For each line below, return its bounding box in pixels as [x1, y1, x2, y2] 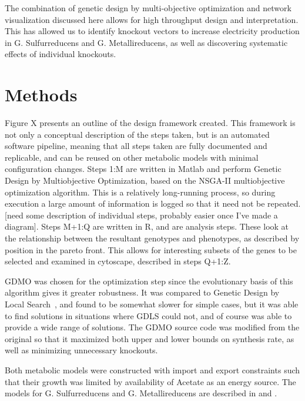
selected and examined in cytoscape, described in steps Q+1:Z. [5, 255, 231, 267]
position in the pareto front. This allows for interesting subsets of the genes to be [5, 243, 297, 256]
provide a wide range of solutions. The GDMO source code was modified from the [5, 321, 300, 333]
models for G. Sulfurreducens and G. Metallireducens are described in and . [5, 387, 277, 399]
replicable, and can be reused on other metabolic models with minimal [5, 151, 259, 163]
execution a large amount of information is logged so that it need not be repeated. [5, 197, 301, 210]
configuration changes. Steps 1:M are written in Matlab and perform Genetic [5, 163, 281, 175]
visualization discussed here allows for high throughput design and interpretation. [5, 13, 299, 25]
